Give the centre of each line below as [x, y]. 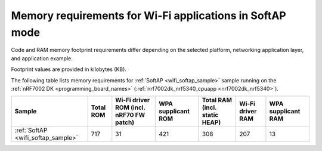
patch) [125, 122]
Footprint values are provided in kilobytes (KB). [69, 69]
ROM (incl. [130, 107]
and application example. [42, 58]
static [210, 115]
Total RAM [217, 100]
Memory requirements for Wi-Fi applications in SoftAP [148, 16]
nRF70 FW [130, 115]
